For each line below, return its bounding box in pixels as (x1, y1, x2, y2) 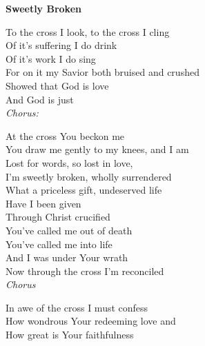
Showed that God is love (6, 78, 109, 92)
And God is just (6, 92, 74, 106)
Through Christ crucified (6, 210, 110, 224)
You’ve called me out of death (6, 223, 133, 237)
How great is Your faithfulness (6, 327, 134, 342)
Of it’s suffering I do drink (6, 38, 117, 52)
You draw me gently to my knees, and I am (6, 142, 189, 156)
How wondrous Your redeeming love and (6, 314, 176, 328)
